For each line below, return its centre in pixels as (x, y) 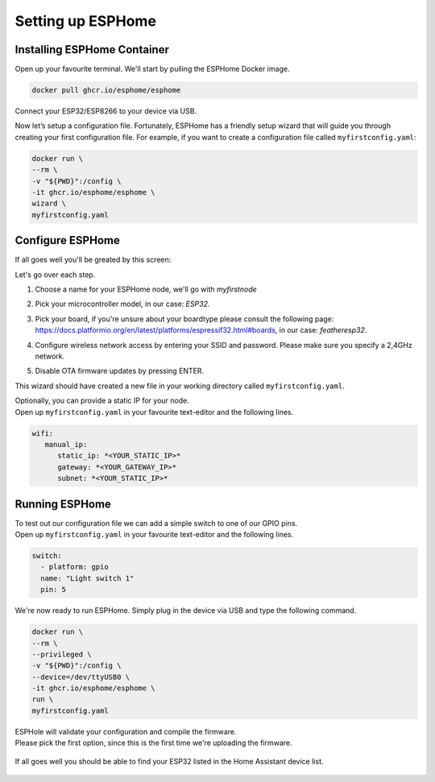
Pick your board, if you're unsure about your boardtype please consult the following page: (184, 319)
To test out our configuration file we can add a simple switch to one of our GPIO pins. (156, 523)
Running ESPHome (63, 504)
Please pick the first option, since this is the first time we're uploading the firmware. (154, 743)
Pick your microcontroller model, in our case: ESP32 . (122, 304)
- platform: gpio (75, 567)
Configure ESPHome (67, 240)
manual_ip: (66, 444)
